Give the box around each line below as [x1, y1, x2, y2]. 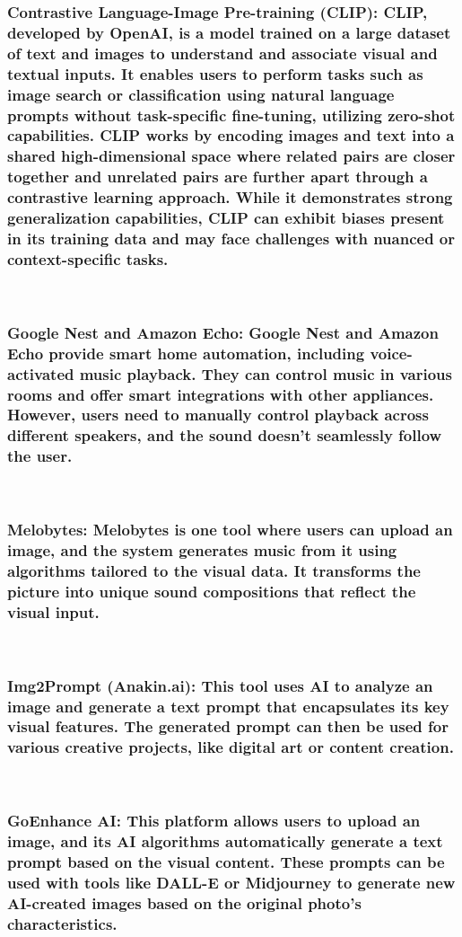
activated [7, 362, 74, 385]
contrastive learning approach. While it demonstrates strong [7, 186, 453, 208]
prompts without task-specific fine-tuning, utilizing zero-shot [7, 103, 456, 126]
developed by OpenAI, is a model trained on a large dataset [7, 21, 451, 43]
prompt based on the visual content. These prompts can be [7, 851, 445, 873]
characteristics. [7, 912, 118, 934]
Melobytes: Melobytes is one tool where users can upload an [7, 518, 453, 541]
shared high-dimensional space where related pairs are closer [7, 145, 456, 167]
